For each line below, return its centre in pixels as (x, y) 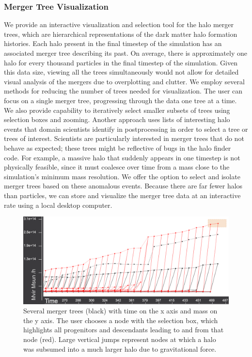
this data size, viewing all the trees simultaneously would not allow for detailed (121, 72)
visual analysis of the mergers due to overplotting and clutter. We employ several (124, 81)
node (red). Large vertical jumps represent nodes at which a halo (120, 339)
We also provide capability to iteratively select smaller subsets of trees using (117, 110)
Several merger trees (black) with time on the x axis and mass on (120, 311)
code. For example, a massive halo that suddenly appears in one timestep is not (122, 157)
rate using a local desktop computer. (58, 205)
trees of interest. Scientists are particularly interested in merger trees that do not (124, 138)
